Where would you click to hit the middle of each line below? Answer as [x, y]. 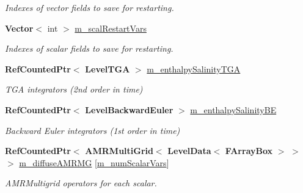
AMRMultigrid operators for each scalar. [81, 183]
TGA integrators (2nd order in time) [74, 89]
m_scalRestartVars [111, 28]
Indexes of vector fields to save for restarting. [89, 7]
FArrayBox [249, 151]
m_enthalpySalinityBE [233, 109]
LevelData [189, 151]
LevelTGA [108, 68]
